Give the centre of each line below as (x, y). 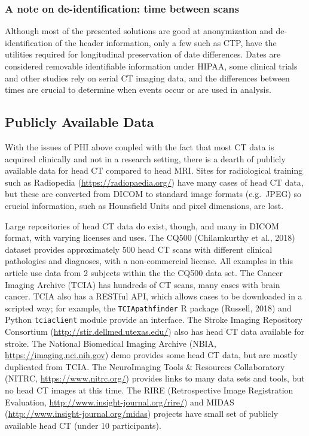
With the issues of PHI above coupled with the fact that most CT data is (140, 146)
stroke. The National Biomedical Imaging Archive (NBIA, (111, 343)
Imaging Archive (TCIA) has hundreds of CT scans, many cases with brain (143, 284)
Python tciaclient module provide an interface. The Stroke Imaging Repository (154, 320)
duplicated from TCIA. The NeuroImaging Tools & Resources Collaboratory (145, 366)
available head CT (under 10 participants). (83, 425)
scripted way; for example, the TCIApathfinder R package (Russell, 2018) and (148, 308)
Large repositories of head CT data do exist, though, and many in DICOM (142, 225)
